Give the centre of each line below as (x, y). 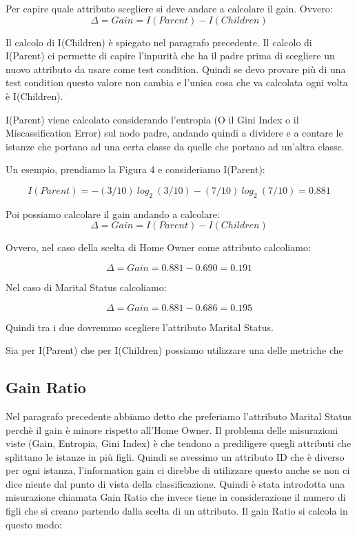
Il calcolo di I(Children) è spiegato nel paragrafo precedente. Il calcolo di (159, 42)
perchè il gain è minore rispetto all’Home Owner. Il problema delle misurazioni (172, 429)
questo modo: (34, 524)
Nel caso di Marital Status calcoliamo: (86, 287)
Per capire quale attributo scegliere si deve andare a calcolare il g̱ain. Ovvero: (169, 8)
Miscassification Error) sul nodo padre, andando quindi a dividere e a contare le (174, 133)
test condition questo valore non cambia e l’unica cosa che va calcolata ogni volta (177, 82)
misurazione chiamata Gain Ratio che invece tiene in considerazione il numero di (176, 497)
